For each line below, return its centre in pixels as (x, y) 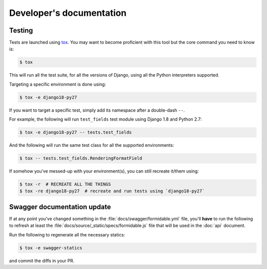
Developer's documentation (68, 13)
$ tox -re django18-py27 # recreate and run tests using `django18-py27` (112, 191)
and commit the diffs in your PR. (42, 261)
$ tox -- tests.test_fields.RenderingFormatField (81, 158)
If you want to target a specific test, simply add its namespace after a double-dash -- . (97, 110)
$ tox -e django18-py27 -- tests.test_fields (76, 133)
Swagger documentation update (60, 207)
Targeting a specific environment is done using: (58, 84)
